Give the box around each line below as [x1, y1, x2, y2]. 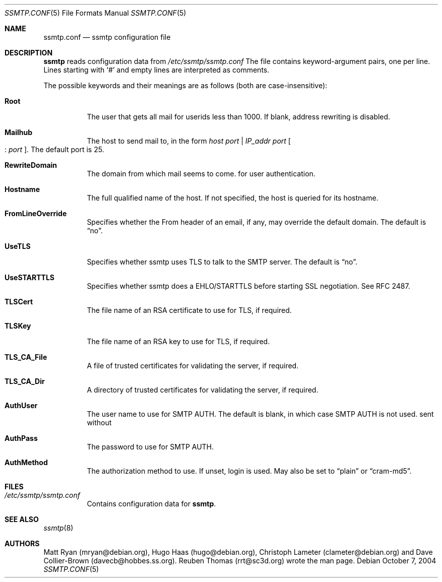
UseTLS [5, 242, 31, 250]
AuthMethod [5, 458, 48, 467]
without [87, 418, 112, 427]
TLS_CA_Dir [5, 377, 45, 385]
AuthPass [5, 434, 38, 442]
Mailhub [5, 128, 33, 137]
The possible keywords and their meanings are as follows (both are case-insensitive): [43, 81, 328, 90]
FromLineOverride [5, 209, 67, 218]
